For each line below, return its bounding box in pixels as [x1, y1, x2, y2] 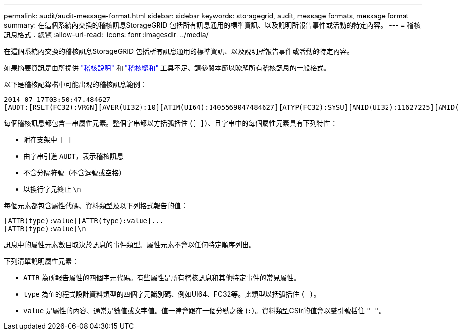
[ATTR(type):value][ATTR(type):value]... [4, 217, 164, 225]
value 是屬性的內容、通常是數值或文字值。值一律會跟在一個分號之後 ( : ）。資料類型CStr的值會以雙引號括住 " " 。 [23, 306, 386, 315]
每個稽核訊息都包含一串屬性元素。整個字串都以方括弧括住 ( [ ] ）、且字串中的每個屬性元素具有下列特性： [4, 119, 337, 127]
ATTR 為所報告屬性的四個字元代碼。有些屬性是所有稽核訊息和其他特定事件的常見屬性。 [23, 273, 300, 282]
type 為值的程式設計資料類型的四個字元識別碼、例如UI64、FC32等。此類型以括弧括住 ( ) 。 [23, 290, 320, 298]
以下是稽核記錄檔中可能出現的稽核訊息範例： [4, 80, 147, 88]
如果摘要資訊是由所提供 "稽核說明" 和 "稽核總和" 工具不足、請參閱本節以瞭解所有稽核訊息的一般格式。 [4, 64, 331, 72]
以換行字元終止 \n [23, 185, 81, 193]
